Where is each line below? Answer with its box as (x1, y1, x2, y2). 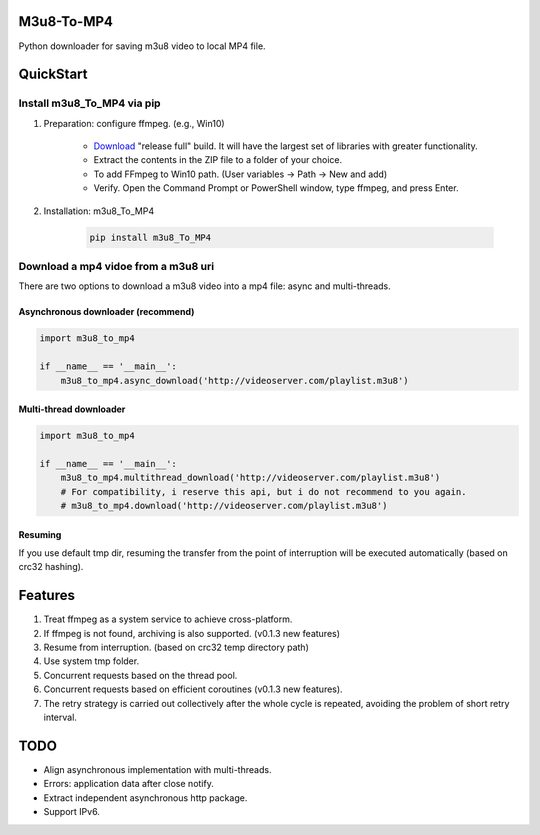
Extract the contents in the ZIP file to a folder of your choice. (93, 154, 343, 166)
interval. (43, 711, 77, 724)
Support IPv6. (43, 806, 100, 818)
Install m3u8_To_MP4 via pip (18, 96, 161, 110)
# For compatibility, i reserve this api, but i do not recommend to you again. (60, 486, 467, 497)
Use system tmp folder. (43, 655, 140, 667)
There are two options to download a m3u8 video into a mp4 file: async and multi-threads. (18, 280, 392, 292)
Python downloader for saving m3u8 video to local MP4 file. (18, 40, 266, 52)
